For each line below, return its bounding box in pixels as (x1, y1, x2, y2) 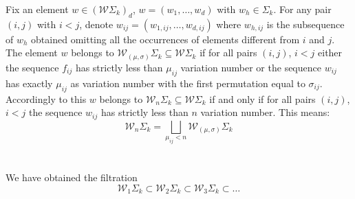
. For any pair (273, 2, 332, 16)
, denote (79, 16, 114, 31)
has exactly (6, 75, 53, 90)
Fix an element (6, 2, 69, 16)
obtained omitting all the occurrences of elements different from (31, 32, 300, 46)
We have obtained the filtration (6, 170, 138, 185)
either (318, 45, 343, 60)
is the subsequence (266, 16, 345, 31)
